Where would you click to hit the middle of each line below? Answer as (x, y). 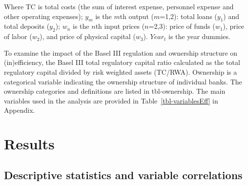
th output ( (137, 16)
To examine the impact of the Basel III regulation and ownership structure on (121, 52)
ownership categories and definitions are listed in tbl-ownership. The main (115, 91)
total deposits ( (27, 26)
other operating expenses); (43, 16)
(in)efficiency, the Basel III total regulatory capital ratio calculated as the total (122, 62)
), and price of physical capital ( (88, 36)
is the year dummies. (199, 36)
